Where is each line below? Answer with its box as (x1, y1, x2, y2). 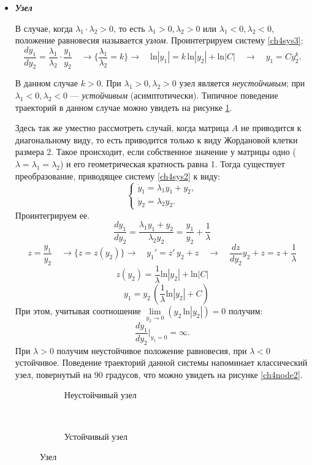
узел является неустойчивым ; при (179, 77, 305, 89)
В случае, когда (15, 21, 73, 34)
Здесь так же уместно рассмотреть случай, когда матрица (15, 121, 229, 134)
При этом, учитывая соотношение (15, 304, 141, 317)
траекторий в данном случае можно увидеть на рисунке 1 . (15, 100, 232, 113)
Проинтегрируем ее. (15, 208, 90, 221)
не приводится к (241, 121, 302, 134)
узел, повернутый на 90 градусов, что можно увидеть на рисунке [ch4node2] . (15, 368, 303, 380)
